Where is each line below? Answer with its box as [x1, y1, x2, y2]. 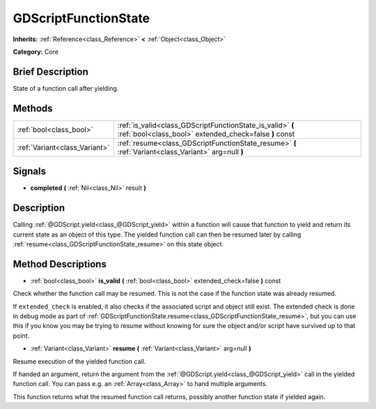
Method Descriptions [13, 258, 107, 270]
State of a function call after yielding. [13, 84, 119, 92]
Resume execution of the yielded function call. [13, 357, 146, 366]
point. [13, 332, 30, 340]
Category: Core [13, 47, 59, 56]
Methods [13, 102, 53, 114]
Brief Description [13, 66, 88, 77]
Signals [13, 165, 47, 177]
